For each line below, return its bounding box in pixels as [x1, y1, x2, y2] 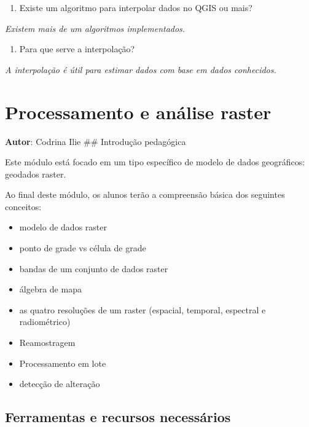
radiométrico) [19, 315, 71, 328]
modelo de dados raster [19, 221, 107, 233]
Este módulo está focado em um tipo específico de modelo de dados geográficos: [5, 155, 305, 168]
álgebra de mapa [19, 283, 82, 296]
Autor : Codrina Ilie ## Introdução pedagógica [5, 135, 186, 147]
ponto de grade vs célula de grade [19, 241, 146, 254]
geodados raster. [5, 167, 66, 180]
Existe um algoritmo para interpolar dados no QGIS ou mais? [19, 1, 252, 14]
